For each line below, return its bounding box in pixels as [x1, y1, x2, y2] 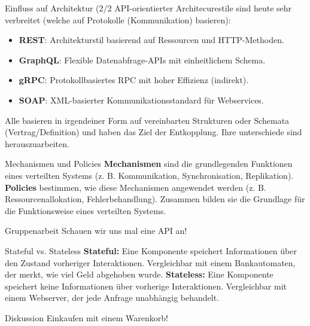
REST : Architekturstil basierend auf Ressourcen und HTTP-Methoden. [19, 33, 284, 46]
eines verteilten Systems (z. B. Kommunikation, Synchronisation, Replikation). [5, 169, 294, 181]
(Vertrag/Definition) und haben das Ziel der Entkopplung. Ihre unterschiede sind [5, 126, 302, 138]
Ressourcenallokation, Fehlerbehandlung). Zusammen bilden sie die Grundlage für [5, 193, 305, 205]
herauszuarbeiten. [5, 137, 69, 150]
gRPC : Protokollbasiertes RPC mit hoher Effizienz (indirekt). [19, 74, 249, 86]
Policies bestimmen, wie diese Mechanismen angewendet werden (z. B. [5, 181, 266, 193]
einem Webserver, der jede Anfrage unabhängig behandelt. [5, 291, 220, 304]
